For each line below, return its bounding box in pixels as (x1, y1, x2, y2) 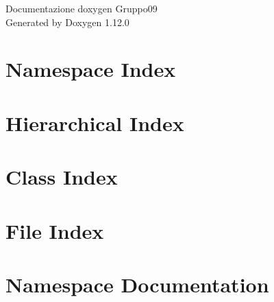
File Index (5, 216, 104, 244)
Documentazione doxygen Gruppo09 (5, 1, 158, 15)
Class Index (5, 163, 118, 191)
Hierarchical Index (5, 108, 184, 137)
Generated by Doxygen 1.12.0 (5, 14, 129, 29)
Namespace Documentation (5, 270, 269, 298)
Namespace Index (5, 55, 176, 83)
